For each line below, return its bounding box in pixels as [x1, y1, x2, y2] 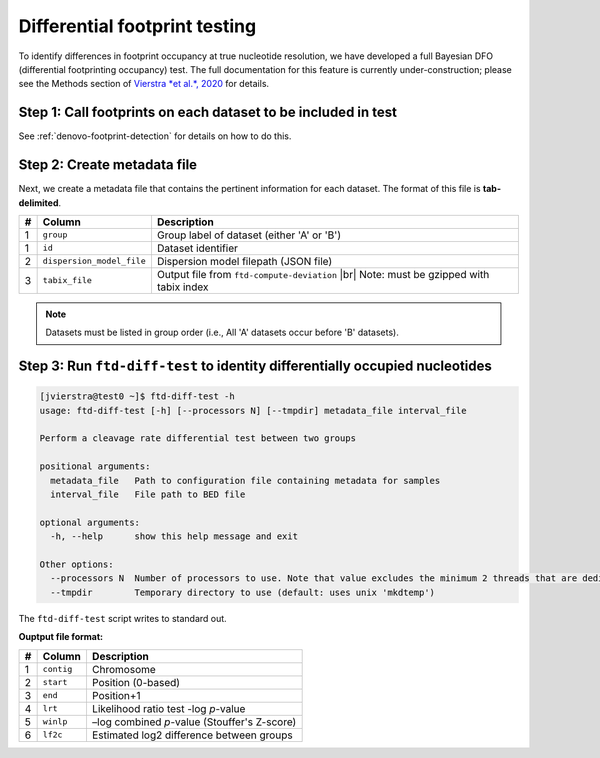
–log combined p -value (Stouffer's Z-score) [91, 715, 297, 729]
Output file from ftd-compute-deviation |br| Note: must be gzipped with [156, 267, 490, 281]
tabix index [156, 280, 209, 294]
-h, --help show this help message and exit [50, 531, 299, 542]
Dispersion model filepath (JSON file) [156, 254, 333, 268]
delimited [18, 196, 59, 209]
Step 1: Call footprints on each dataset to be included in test [18, 104, 398, 121]
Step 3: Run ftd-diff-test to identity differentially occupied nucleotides [18, 358, 492, 375]
